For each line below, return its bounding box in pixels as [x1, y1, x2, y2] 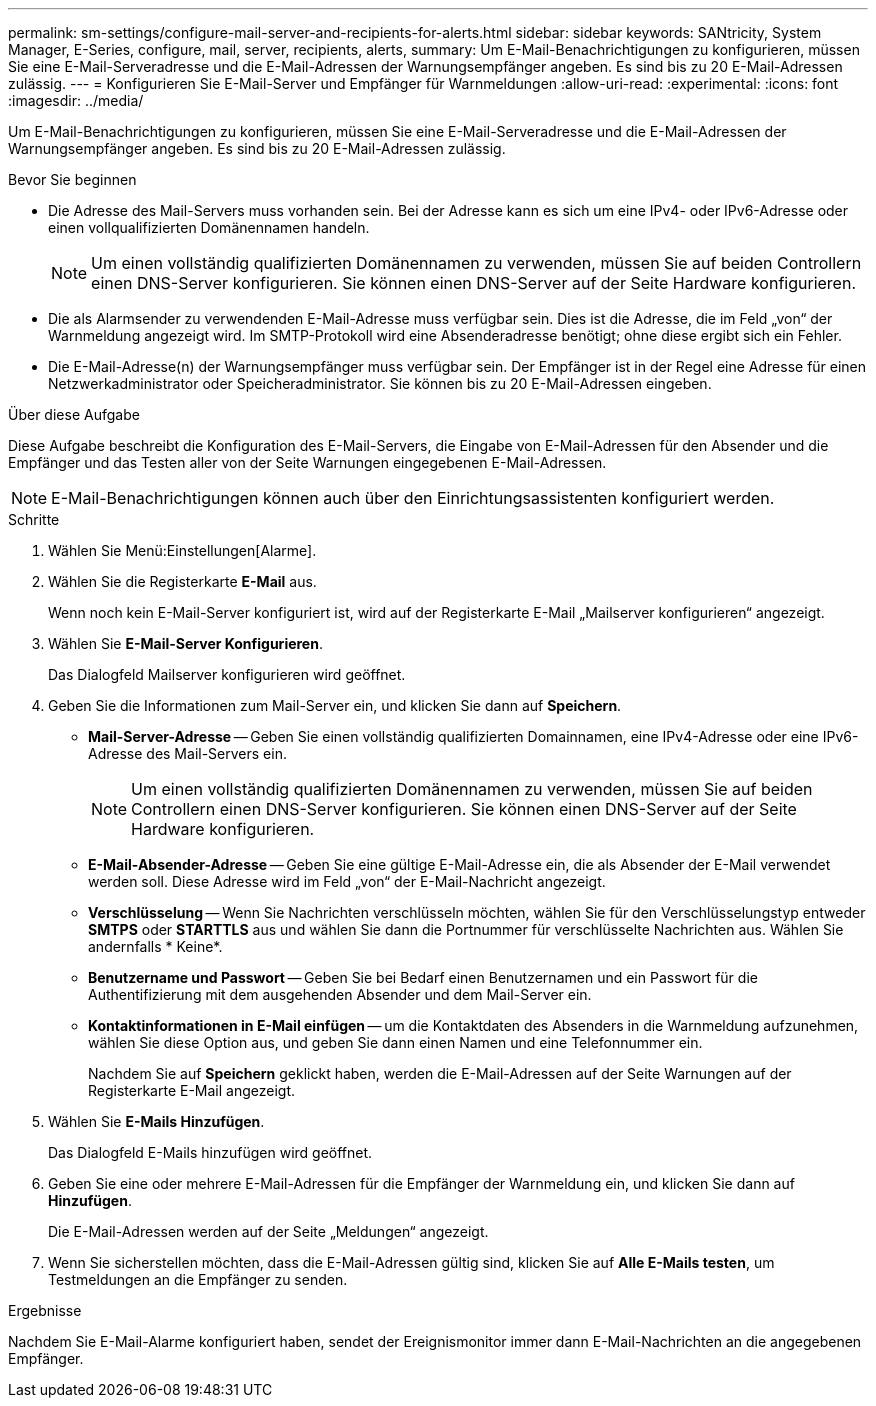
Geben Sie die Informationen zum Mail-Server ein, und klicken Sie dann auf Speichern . [48, 697, 622, 714]
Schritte [8, 511, 60, 528]
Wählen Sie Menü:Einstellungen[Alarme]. [48, 542, 317, 559]
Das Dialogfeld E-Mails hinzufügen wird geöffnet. [48, 1144, 373, 1161]
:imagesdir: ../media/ [8, 92, 144, 109]
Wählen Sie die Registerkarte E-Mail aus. [48, 573, 317, 590]
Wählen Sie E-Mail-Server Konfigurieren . [48, 635, 323, 652]
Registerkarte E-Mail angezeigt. [88, 1082, 296, 1099]
